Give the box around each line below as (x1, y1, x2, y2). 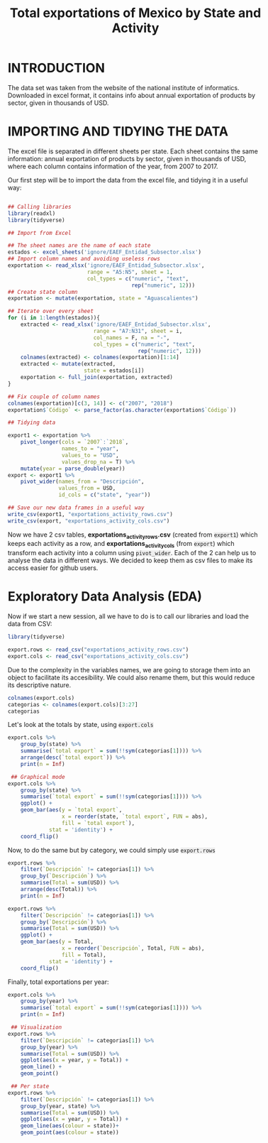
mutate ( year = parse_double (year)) (20, 465, 125, 472)
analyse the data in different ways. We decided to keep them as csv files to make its (8, 556, 253, 565)
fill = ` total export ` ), (61, 819, 135, 826)
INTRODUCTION (8, 60, 105, 76)
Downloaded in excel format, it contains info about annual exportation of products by (8, 91, 256, 99)
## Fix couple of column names (8, 393, 100, 400)
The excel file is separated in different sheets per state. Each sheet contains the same (8, 147, 259, 155)
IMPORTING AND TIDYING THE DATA (8, 124, 229, 140)
